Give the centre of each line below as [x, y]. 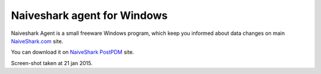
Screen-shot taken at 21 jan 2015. [52, 63]
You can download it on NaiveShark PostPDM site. [73, 52]
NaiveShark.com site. [37, 41]
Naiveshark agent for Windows [89, 15]
